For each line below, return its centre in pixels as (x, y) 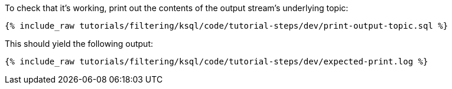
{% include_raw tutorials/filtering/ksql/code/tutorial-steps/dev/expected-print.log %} (217, 61)
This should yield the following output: (79, 44)
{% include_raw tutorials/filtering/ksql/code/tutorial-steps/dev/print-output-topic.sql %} (227, 26)
